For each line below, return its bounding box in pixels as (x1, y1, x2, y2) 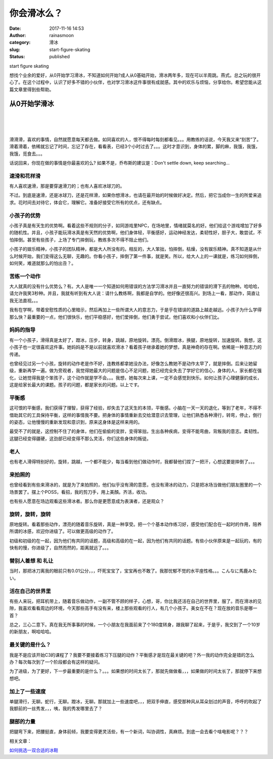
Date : (9, 25, 21, 31)
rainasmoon (49, 32, 74, 38)
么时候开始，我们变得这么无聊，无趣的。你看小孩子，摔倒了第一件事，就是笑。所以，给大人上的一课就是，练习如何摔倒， (9, 253, 262, 259)
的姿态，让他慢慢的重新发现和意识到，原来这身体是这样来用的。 (9, 419, 143, 425)
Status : (9, 54, 25, 60)
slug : (9, 46, 20, 53)
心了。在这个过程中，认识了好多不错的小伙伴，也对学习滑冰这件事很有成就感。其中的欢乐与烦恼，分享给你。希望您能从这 (9, 79, 262, 86)
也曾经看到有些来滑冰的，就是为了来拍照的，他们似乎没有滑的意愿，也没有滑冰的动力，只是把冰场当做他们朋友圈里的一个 (9, 482, 262, 488)
